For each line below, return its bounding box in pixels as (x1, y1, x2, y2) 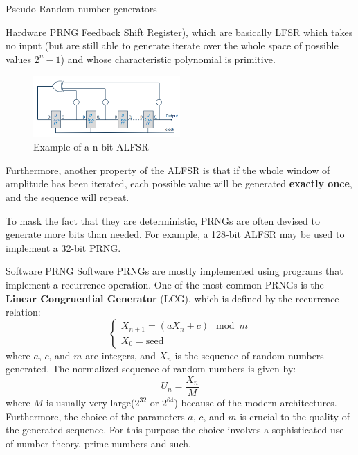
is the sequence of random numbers (174, 347, 324, 362)
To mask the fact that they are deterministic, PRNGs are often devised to (6, 213, 320, 227)
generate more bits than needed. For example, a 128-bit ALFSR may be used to (6, 227, 345, 241)
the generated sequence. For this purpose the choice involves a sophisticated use (6, 422, 344, 437)
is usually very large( (46, 395, 135, 410)
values (6, 51, 32, 66)
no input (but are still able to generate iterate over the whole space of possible (6, 38, 339, 53)
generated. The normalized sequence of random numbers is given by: (6, 361, 296, 376)
